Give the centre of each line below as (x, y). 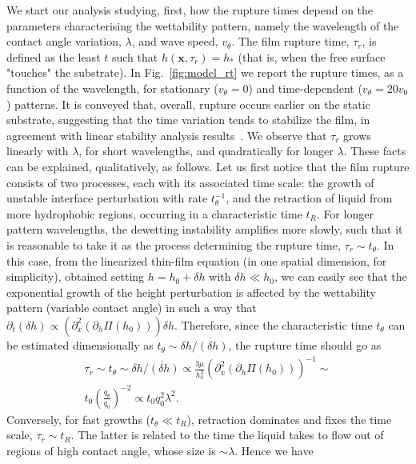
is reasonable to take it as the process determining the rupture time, (174, 244)
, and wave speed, (175, 41)
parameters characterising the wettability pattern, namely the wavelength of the (203, 25)
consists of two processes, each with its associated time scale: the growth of (190, 182)
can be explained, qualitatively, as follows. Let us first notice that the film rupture (208, 166)
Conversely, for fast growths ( (79, 419)
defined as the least (54, 56)
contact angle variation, (64, 41)
